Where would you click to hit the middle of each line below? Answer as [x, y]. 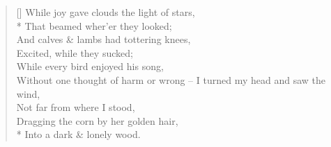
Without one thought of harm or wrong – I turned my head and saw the [171, 79]
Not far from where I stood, [76, 107]
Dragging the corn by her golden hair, [97, 120]
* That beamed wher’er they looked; [94, 25]
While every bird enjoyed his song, [90, 66]
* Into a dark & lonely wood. [78, 134]
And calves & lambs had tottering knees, [103, 39]
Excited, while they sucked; [75, 52]
